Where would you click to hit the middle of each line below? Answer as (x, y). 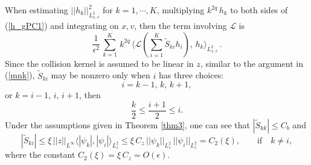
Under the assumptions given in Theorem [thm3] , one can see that (127, 124)
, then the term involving (181, 26)
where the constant (40, 154)
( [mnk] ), (20, 75)
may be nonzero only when (101, 75)
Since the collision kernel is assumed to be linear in (99, 63)
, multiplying (181, 10)
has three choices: (191, 75)
